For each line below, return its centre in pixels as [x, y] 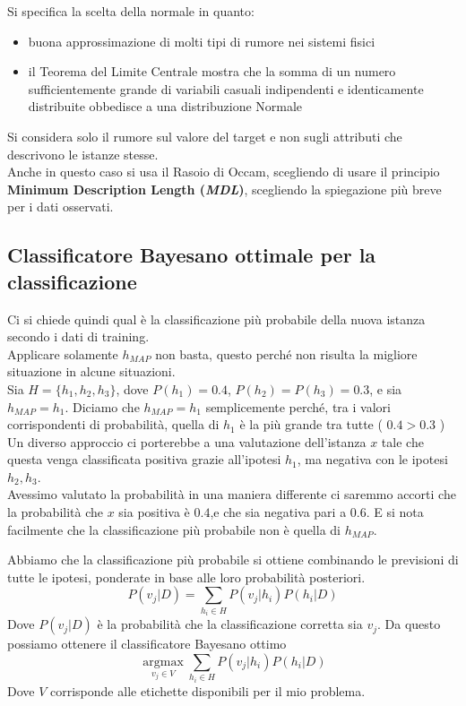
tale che [402, 441]
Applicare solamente [63, 353]
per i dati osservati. [60, 207]
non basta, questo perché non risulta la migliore [286, 353]
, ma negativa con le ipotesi [372, 459]
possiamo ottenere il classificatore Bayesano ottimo [147, 644]
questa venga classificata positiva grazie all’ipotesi [144, 459]
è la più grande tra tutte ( [311, 424]
